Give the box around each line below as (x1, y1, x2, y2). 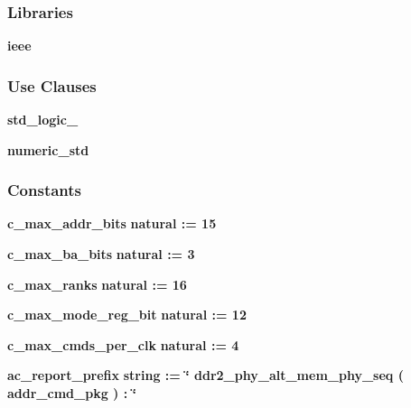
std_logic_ (7, 110, 79, 129)
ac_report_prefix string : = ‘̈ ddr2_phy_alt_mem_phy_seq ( (7, 366, 404, 385)
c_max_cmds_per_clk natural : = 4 (7, 335, 239, 354)
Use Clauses (7, 74, 97, 97)
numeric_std (7, 140, 89, 159)
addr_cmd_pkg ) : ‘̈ (7, 384, 136, 402)
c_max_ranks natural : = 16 (7, 274, 187, 293)
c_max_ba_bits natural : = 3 (7, 245, 195, 264)
